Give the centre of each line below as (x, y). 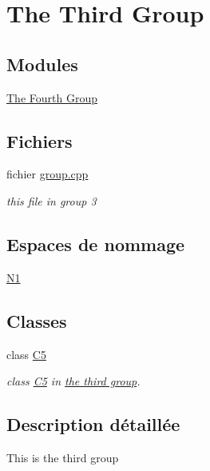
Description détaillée (93, 424)
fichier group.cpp (48, 174)
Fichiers (40, 140)
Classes (37, 320)
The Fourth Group (52, 97)
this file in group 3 (52, 200)
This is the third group (63, 457)
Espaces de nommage (96, 243)
